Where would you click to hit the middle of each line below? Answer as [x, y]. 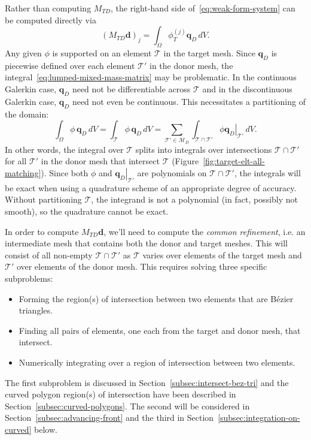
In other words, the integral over [64, 149]
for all [16, 161]
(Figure [185, 161]
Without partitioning [43, 199]
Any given [23, 52]
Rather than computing [48, 8]
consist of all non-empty [49, 254]
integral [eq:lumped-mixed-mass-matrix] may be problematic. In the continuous [151, 77]
